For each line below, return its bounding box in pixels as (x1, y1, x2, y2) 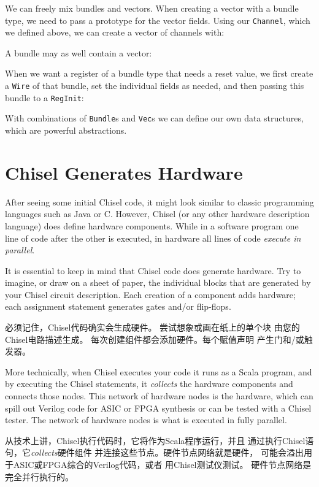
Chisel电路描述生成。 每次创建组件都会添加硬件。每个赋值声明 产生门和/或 (5, 332, 304, 345)
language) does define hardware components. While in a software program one (5, 219, 299, 232)
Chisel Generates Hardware (5, 159, 243, 185)
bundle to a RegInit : (5, 91, 84, 104)
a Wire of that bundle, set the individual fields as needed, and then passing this (5, 79, 304, 92)
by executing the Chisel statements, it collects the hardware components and (5, 377, 293, 390)
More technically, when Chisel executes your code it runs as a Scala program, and (5, 365, 312, 378)
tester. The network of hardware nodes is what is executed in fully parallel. (5, 413, 287, 426)
